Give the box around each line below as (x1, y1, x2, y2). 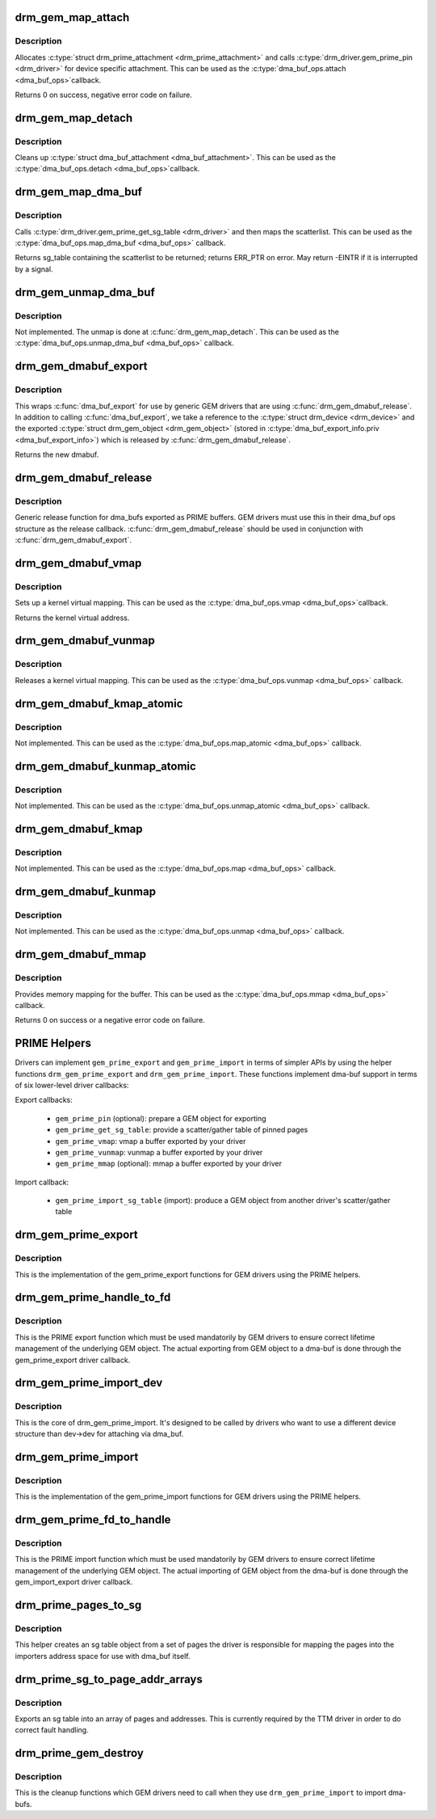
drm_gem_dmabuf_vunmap (15, 634, 155, 648)
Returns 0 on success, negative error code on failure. (15, 90, 193, 99)
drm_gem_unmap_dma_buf (15, 285, 155, 299)
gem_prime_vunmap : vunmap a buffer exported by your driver (55, 1147, 263, 1157)
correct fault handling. (15, 1725, 89, 1735)
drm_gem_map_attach (15, 11, 130, 24)
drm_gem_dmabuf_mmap (15, 947, 147, 961)
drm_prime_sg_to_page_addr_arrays (15, 1672, 203, 1686)
